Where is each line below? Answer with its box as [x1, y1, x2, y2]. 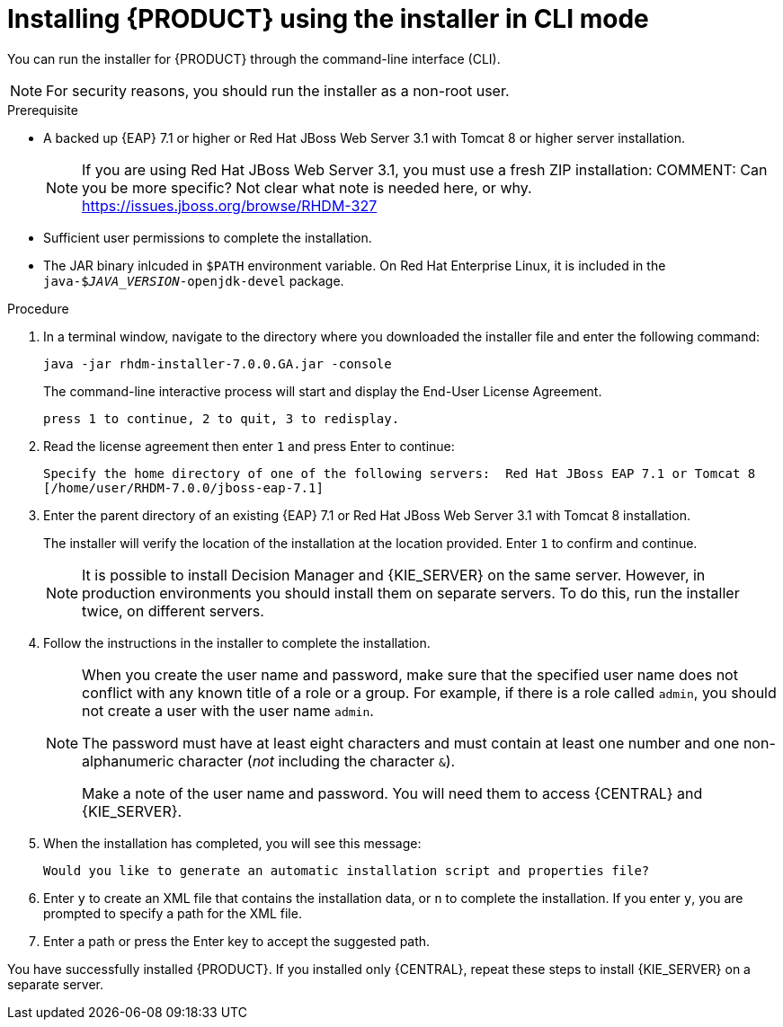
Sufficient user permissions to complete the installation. [43, 229, 372, 245]
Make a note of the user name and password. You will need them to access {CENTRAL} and [82, 784, 703, 802]
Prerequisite [7, 102, 78, 118]
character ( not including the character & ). [178, 751, 456, 770]
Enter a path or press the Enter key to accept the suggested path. [43, 933, 431, 949]
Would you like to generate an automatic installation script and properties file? [43, 863, 650, 878]
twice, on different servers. [82, 601, 264, 620]
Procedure [7, 300, 69, 316]
